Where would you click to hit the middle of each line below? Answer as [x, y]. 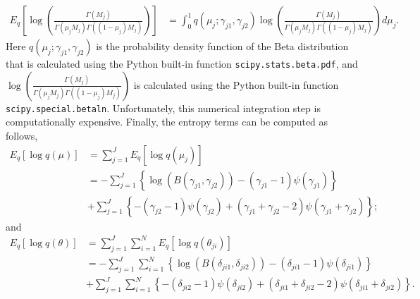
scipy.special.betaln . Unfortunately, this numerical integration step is [163, 108]
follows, [22, 135]
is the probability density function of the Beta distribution [222, 46]
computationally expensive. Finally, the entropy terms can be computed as [167, 122]
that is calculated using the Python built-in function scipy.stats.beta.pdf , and [182, 64]
